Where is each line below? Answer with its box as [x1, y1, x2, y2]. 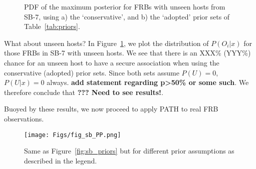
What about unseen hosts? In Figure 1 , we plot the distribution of [4, 37, 209, 48]
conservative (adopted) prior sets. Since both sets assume [4, 67, 179, 77]
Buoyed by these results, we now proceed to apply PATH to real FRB [4, 103, 218, 114]
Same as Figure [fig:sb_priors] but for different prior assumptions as [24, 145, 234, 156]
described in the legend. [24, 155, 97, 165]
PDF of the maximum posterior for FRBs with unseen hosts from [24, 1, 225, 11]
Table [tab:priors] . [24, 21, 80, 31]
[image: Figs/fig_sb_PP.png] [24, 131, 121, 138]
